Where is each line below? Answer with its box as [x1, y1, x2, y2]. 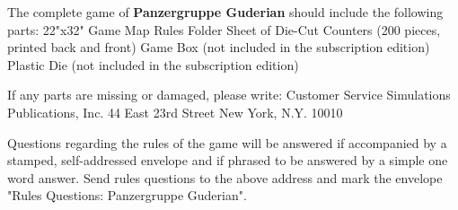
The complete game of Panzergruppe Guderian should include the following [7, 3, 444, 21]
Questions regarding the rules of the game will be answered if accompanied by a [7, 133, 447, 152]
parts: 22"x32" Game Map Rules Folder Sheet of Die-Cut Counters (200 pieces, [7, 20, 441, 39]
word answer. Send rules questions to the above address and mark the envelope [7, 168, 443, 187]
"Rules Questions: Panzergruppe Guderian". [7, 186, 247, 205]
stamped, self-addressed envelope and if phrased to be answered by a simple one [7, 151, 448, 170]
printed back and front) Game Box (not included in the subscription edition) [7, 38, 430, 57]
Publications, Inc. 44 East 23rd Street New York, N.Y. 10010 [7, 102, 343, 121]
